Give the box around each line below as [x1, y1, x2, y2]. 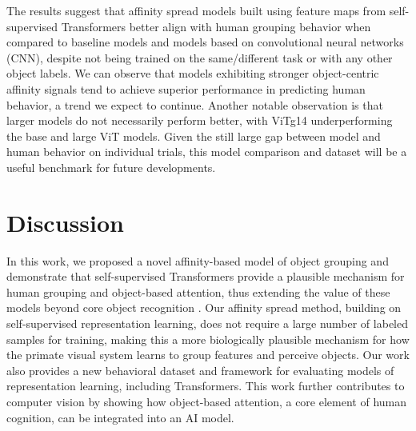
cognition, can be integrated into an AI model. [6, 409, 234, 425]
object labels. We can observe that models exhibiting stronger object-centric [6, 65, 379, 82]
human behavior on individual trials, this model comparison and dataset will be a [6, 143, 407, 160]
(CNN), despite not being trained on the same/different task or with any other [6, 49, 393, 66]
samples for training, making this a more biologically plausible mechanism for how [6, 330, 410, 347]
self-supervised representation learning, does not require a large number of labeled [6, 315, 408, 332]
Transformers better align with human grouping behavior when [61, 18, 371, 34]
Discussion [6, 206, 124, 238]
